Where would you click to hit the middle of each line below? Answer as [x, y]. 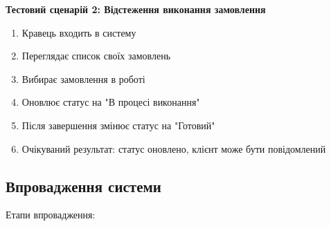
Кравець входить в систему [79, 32]
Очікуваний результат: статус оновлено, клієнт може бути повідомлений [174, 148]
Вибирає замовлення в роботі [83, 78]
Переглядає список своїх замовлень [96, 56]
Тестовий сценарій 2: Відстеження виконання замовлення [136, 9]
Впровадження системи [83, 186]
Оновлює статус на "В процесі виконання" [111, 102]
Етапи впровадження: [51, 215]
